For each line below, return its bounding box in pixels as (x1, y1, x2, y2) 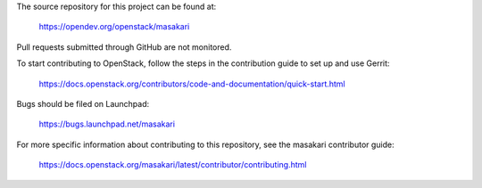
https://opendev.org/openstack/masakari (38, 21, 190, 32)
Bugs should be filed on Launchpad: (16, 98, 150, 109)
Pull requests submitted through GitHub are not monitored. (16, 41, 232, 53)
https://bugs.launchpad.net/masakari (38, 119, 176, 129)
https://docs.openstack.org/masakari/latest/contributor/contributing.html (38, 159, 307, 170)
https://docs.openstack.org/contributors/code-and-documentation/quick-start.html (38, 78, 345, 89)
